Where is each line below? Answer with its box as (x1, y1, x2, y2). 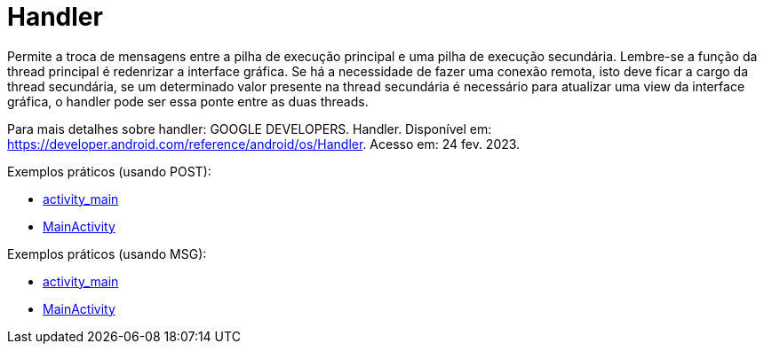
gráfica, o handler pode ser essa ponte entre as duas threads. (7, 93, 369, 109)
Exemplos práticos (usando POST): (7, 163, 211, 179)
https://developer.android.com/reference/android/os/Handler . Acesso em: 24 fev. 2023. (7, 136, 521, 152)
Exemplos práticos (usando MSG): (7, 246, 207, 261)
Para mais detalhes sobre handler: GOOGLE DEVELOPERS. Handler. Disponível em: (7, 121, 492, 136)
